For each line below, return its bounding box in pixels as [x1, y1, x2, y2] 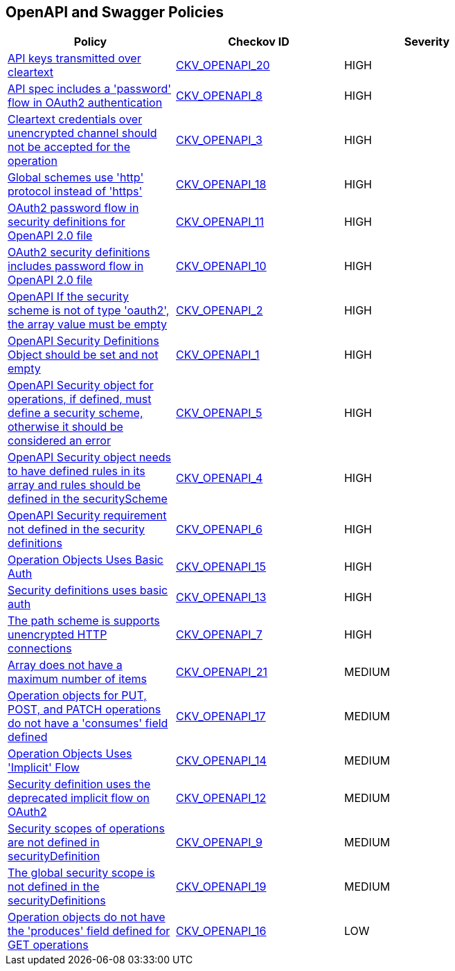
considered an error [8, 434, 111, 448]
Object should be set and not [8, 348, 159, 362]
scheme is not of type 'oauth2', [8, 303, 170, 318]
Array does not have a [8, 658, 123, 672]
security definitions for [8, 215, 125, 229]
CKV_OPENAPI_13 [175, 590, 267, 605]
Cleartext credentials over [8, 112, 143, 127]
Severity [404, 35, 450, 49]
